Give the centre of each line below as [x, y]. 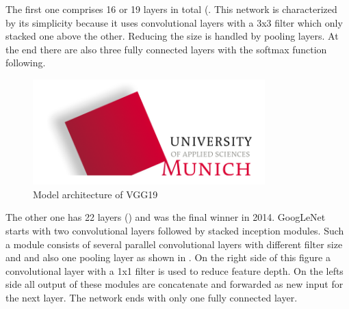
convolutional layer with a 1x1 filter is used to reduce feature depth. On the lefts [174, 270]
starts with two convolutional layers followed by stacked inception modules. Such [175, 230]
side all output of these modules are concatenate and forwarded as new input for [174, 284]
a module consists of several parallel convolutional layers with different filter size [174, 244]
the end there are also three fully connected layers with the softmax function [166, 49]
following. [26, 63]
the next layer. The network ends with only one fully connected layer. [152, 297]
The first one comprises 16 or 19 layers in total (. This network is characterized [171, 9]
